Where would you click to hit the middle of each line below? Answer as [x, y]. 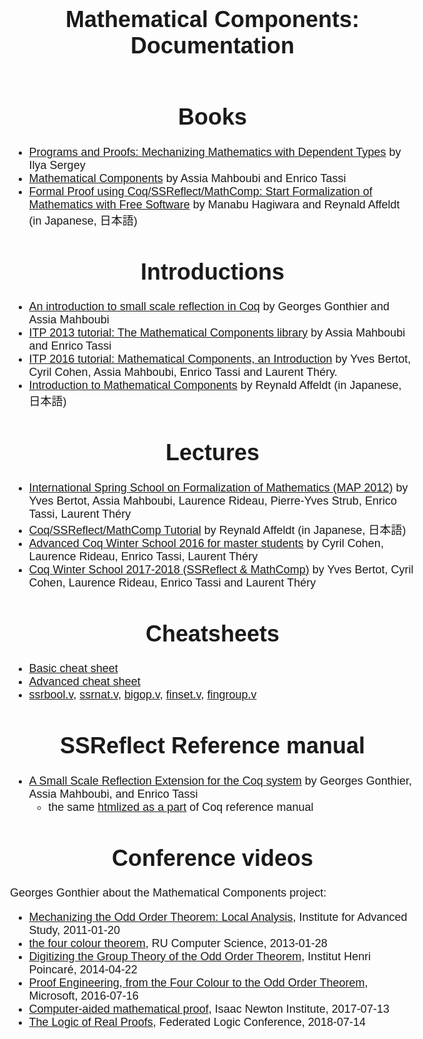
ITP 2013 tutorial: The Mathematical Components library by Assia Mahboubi [217, 332]
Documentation [212, 45]
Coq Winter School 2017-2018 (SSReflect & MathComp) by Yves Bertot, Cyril [221, 569]
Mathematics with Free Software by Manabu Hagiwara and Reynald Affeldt [214, 204]
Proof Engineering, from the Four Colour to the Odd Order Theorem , [198, 982]
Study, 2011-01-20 [74, 930]
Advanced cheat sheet [84, 681]
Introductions [212, 271]
